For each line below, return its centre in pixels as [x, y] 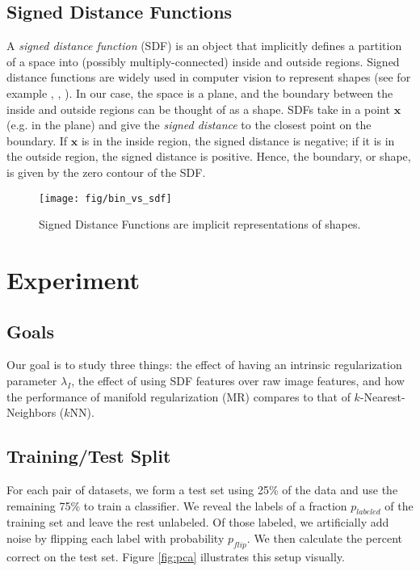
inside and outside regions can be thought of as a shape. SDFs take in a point [198, 109]
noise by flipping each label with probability [115, 537]
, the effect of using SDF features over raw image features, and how [238, 380]
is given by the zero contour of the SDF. [106, 172]
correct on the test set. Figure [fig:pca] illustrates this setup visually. [176, 556]
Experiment [73, 279]
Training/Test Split [89, 456]
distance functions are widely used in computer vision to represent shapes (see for [209, 77]
